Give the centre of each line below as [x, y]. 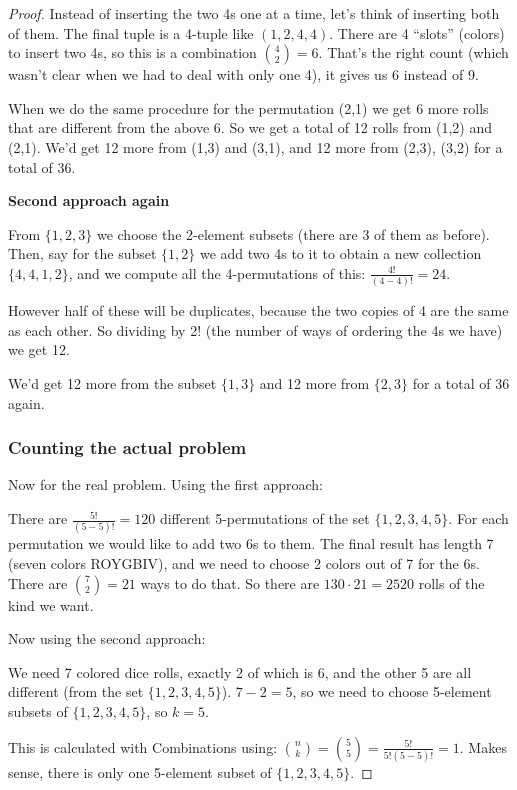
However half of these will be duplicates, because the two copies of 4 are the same [258, 310]
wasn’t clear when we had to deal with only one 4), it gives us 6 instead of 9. [243, 74]
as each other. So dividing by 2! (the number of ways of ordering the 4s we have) [255, 329]
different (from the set [76, 691]
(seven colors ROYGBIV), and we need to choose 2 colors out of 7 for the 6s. [244, 562]
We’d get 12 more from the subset [112, 383]
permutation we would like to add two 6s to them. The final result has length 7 [251, 543]
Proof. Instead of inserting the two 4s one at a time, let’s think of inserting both [254, 13]
